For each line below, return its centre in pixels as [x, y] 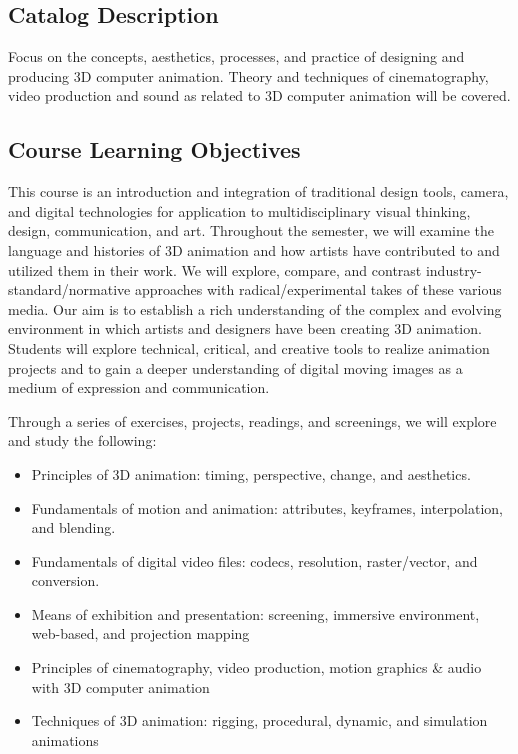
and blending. [73, 527]
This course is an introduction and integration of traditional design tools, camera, [258, 191]
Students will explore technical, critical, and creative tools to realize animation [249, 347]
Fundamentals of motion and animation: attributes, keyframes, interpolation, [267, 507]
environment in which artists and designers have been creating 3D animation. [245, 328]
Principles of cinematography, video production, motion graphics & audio [256, 667]
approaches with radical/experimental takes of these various [318, 289]
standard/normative [69, 289]
